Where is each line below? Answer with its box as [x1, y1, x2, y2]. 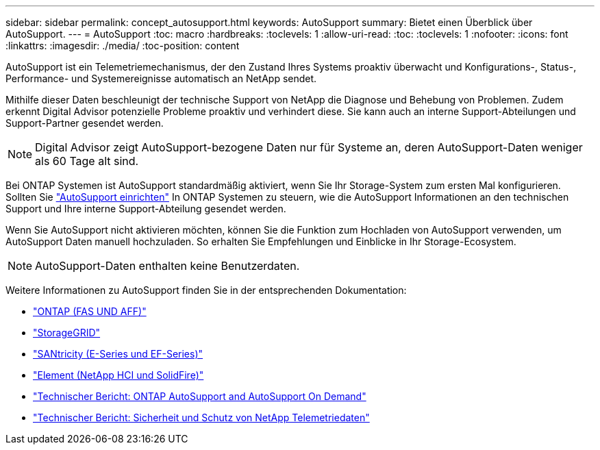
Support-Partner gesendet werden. [5, 117, 164, 129]
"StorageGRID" [33, 327, 101, 338]
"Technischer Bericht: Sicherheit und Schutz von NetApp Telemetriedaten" [33, 412, 370, 423]
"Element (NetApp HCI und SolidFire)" [33, 369, 204, 381]
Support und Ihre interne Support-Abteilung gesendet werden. [5, 203, 286, 214]
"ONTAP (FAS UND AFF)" [33, 305, 147, 317]
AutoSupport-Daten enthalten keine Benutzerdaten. [35, 259, 300, 273]
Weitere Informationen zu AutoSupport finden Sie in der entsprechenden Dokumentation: [5, 284, 407, 296]
